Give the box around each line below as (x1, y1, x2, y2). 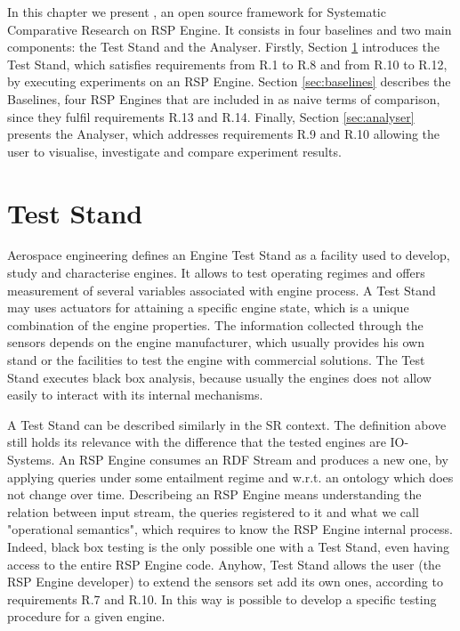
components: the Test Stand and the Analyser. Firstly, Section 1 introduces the (7, 37, 440, 56)
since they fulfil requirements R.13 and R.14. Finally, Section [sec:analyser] (7, 107, 415, 125)
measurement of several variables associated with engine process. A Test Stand (7, 280, 436, 299)
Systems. (7, 450, 55, 468)
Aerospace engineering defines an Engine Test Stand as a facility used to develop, (7, 246, 450, 264)
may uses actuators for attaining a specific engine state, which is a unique (7, 298, 409, 317)
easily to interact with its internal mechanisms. (7, 385, 263, 404)
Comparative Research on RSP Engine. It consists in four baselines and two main (7, 20, 452, 38)
